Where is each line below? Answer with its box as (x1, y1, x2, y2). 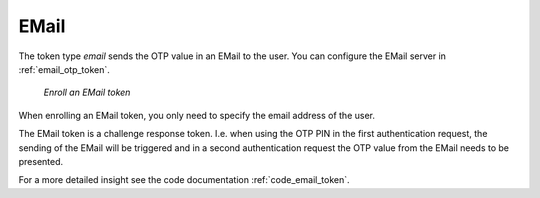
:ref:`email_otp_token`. (18, 63, 110, 75)
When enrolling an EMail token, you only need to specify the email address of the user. (18, 109, 375, 121)
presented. (18, 155, 64, 167)
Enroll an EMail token (43, 86, 131, 99)
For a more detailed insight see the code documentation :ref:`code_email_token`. (18, 174, 350, 186)
